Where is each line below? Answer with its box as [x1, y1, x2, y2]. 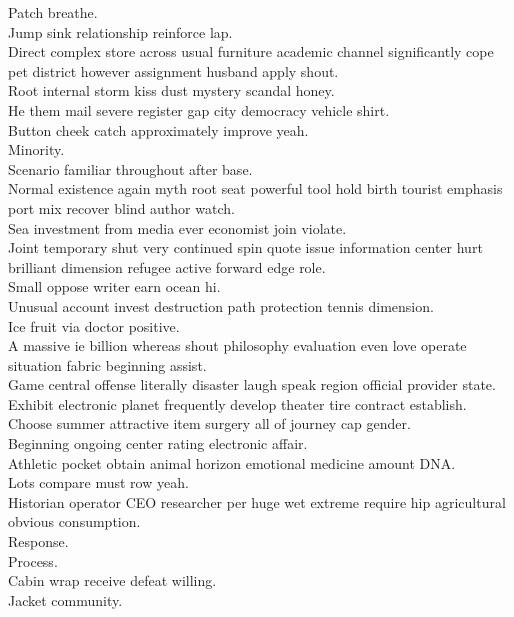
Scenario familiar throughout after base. [8, 158, 253, 179]
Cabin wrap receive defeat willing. [8, 570, 217, 591]
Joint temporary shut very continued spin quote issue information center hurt [8, 237, 483, 258]
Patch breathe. [8, 2, 98, 22]
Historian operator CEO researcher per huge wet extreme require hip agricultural [8, 491, 506, 512]
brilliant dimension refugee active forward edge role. [8, 256, 326, 277]
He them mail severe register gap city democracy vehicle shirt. [8, 99, 390, 120]
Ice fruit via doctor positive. [8, 315, 180, 336]
